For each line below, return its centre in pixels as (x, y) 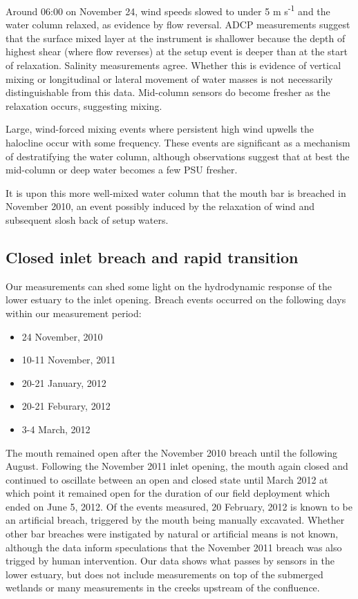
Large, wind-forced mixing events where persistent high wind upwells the (160, 129)
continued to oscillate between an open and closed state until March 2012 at (167, 479)
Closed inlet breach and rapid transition (152, 257)
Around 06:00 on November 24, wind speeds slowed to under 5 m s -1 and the (168, 10)
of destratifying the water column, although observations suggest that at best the (178, 156)
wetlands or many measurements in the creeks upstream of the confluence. (163, 588)
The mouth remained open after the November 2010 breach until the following (172, 452)
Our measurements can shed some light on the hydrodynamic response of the (169, 286)
